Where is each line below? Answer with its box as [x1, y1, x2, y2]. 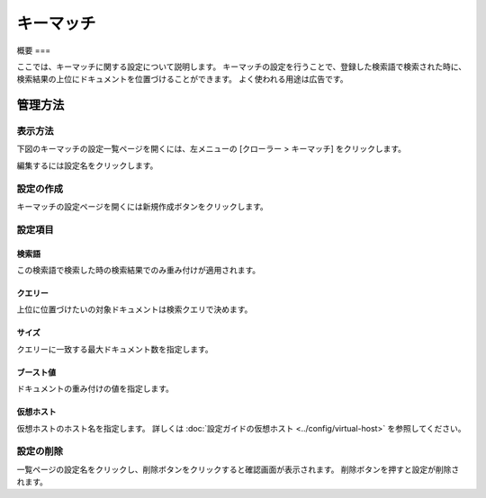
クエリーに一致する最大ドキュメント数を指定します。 [16, 343, 213, 354]
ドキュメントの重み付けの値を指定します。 [16, 383, 175, 395]
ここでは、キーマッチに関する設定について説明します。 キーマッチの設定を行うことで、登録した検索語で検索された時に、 [16, 61, 467, 72]
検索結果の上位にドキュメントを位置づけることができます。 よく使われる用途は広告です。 [16, 74, 348, 84]
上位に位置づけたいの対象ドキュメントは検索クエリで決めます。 [16, 304, 253, 315]
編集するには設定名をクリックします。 [16, 160, 158, 171]
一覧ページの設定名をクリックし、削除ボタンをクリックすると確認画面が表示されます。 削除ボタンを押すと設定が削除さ [16, 464, 460, 475]
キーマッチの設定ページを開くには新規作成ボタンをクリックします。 [16, 201, 269, 212]
